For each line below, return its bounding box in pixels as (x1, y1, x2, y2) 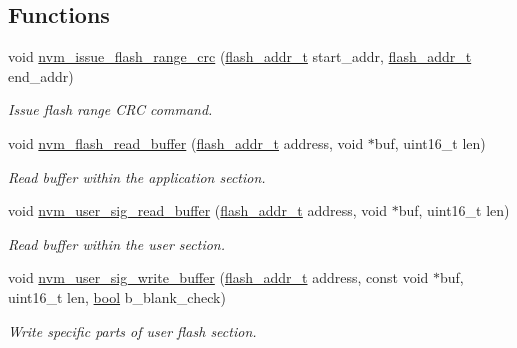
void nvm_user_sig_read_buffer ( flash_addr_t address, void (8, 200, 388, 221)
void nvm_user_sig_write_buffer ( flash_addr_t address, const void (8, 267, 429, 288)
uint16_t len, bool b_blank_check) (8, 286, 226, 307)
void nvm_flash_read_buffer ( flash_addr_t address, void (8, 132, 364, 153)
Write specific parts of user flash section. (8, 320, 257, 341)
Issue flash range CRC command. (8, 99, 213, 120)
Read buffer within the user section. (8, 233, 226, 254)
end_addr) (8, 65, 74, 86)
